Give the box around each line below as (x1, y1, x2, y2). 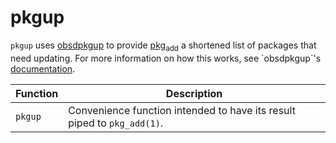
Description (165, 86, 223, 100)
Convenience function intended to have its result (68, 103, 296, 117)
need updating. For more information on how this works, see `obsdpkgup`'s (10, 52, 322, 64)
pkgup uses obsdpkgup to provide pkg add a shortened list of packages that (10, 39, 317, 53)
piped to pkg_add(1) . (68, 116, 164, 130)
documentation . (10, 62, 76, 75)
